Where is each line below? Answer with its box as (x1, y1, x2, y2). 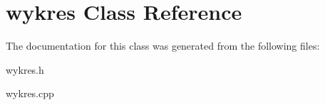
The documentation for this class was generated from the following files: (6, 38, 320, 53)
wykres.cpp (6, 86, 54, 101)
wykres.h (6, 62, 44, 77)
